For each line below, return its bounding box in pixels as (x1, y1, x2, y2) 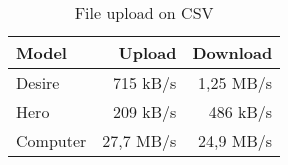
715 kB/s (112, 71, 177, 94)
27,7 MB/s (102, 129, 177, 152)
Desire (16, 71, 60, 94)
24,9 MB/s (198, 129, 273, 152)
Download (192, 41, 273, 64)
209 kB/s (112, 100, 177, 123)
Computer (16, 129, 87, 152)
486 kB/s (208, 100, 273, 123)
